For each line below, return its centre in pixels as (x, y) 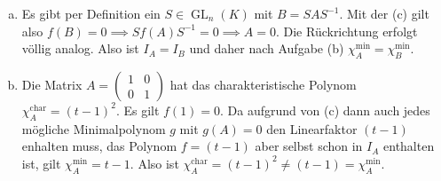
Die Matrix (52, 84)
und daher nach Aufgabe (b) (267, 48)
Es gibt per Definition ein (91, 13)
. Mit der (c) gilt (384, 13)
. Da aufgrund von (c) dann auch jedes (325, 110)
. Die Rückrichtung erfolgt (346, 31)
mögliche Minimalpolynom (94, 128)
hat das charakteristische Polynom (263, 84)
